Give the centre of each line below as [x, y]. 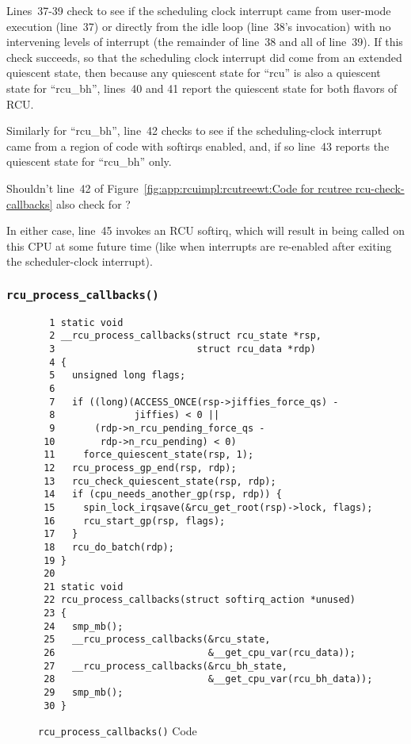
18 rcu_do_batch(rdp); [109, 547]
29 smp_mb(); [84, 693]
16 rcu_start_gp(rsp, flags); [135, 521]
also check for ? [93, 203]
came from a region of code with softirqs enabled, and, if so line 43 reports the [198, 146]
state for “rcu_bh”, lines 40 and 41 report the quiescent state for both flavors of [202, 88]
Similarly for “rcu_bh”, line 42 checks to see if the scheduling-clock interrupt [194, 130]
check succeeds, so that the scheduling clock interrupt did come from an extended [204, 57]
